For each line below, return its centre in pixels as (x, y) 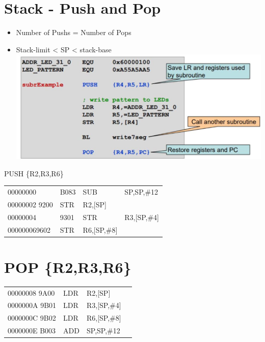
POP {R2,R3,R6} (68, 267)
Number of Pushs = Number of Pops (74, 32)
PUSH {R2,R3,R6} (34, 173)
